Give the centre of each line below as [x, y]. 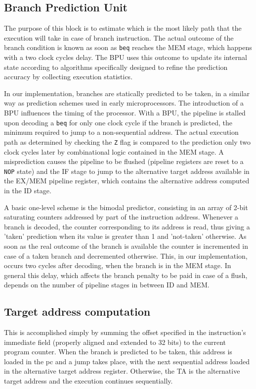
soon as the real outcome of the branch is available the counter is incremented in [126, 246]
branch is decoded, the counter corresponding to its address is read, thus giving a [127, 226]
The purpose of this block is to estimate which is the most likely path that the [123, 28]
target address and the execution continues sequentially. [88, 381]
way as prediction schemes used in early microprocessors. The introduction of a [124, 103]
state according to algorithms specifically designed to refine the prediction [116, 67]
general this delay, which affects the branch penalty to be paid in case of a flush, [126, 275]
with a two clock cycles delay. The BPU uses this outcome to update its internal [126, 57]
